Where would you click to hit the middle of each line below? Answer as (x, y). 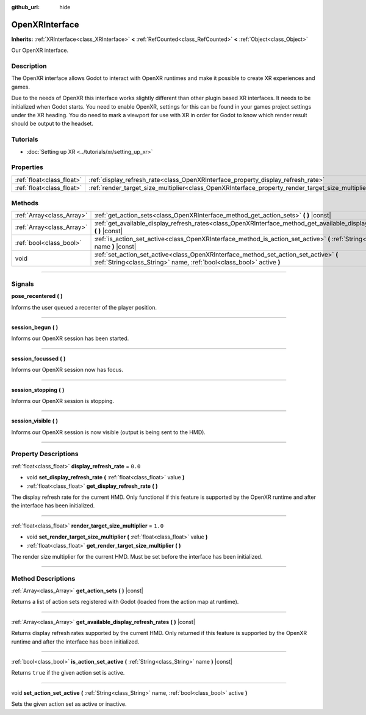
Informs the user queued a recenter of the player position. (84, 307)
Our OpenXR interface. (40, 50)
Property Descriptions (45, 454)
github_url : (25, 7)
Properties (27, 167)
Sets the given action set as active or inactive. (69, 704)
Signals (23, 284)
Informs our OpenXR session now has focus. (67, 370)
